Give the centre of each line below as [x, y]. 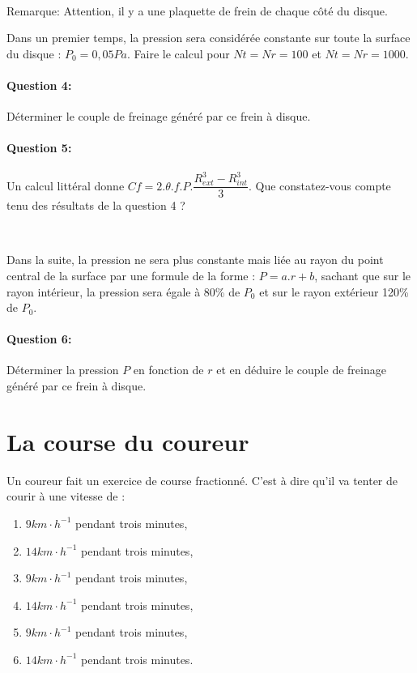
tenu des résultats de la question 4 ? [96, 205]
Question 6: [39, 339]
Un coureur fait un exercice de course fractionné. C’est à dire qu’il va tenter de [202, 480]
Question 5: [39, 148]
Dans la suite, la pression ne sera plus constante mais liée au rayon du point [195, 260]
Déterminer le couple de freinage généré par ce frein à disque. [159, 116]
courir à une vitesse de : [66, 496]
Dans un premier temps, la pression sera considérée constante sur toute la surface [208, 38]
